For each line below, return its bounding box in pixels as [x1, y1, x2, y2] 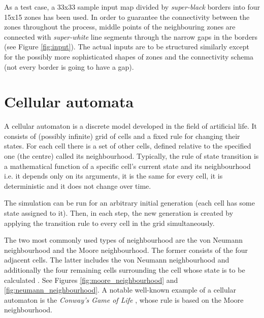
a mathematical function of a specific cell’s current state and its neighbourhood [4, 160, 251, 171]
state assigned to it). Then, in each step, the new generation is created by [4, 208, 234, 218]
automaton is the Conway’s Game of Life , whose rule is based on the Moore [4, 294, 244, 305]
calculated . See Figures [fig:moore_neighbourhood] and [4, 274, 178, 285]
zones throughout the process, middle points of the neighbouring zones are [4, 21, 236, 32]
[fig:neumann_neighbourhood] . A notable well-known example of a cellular [4, 284, 237, 295]
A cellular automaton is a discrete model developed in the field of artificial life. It [4, 121, 257, 131]
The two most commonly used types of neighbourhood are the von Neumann [4, 235, 243, 245]
